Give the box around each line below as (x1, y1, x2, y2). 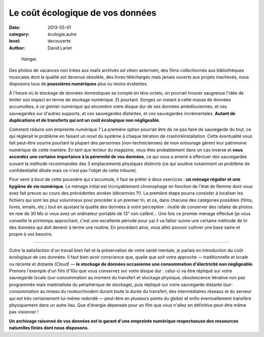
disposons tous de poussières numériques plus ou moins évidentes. (9, 81, 148, 87)
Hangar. (21, 56, 38, 62)
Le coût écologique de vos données (9, 7, 156, 18)
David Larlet (47, 45, 72, 51)
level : (9, 38, 21, 44)
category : (9, 31, 30, 37)
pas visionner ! (9, 309, 39, 315)
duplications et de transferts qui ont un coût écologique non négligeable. (9, 118, 161, 123)
